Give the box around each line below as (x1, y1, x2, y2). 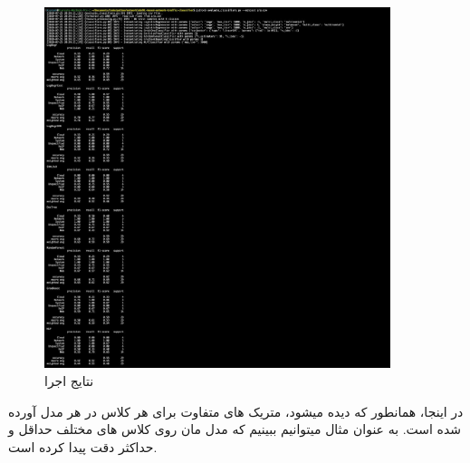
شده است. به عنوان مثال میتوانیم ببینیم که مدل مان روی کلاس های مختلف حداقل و (8, 420, 462, 439)
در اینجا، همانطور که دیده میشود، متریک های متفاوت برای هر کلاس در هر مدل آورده (8, 401, 464, 420)
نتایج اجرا (44, 371, 94, 390)
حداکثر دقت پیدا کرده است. (8, 437, 158, 456)
